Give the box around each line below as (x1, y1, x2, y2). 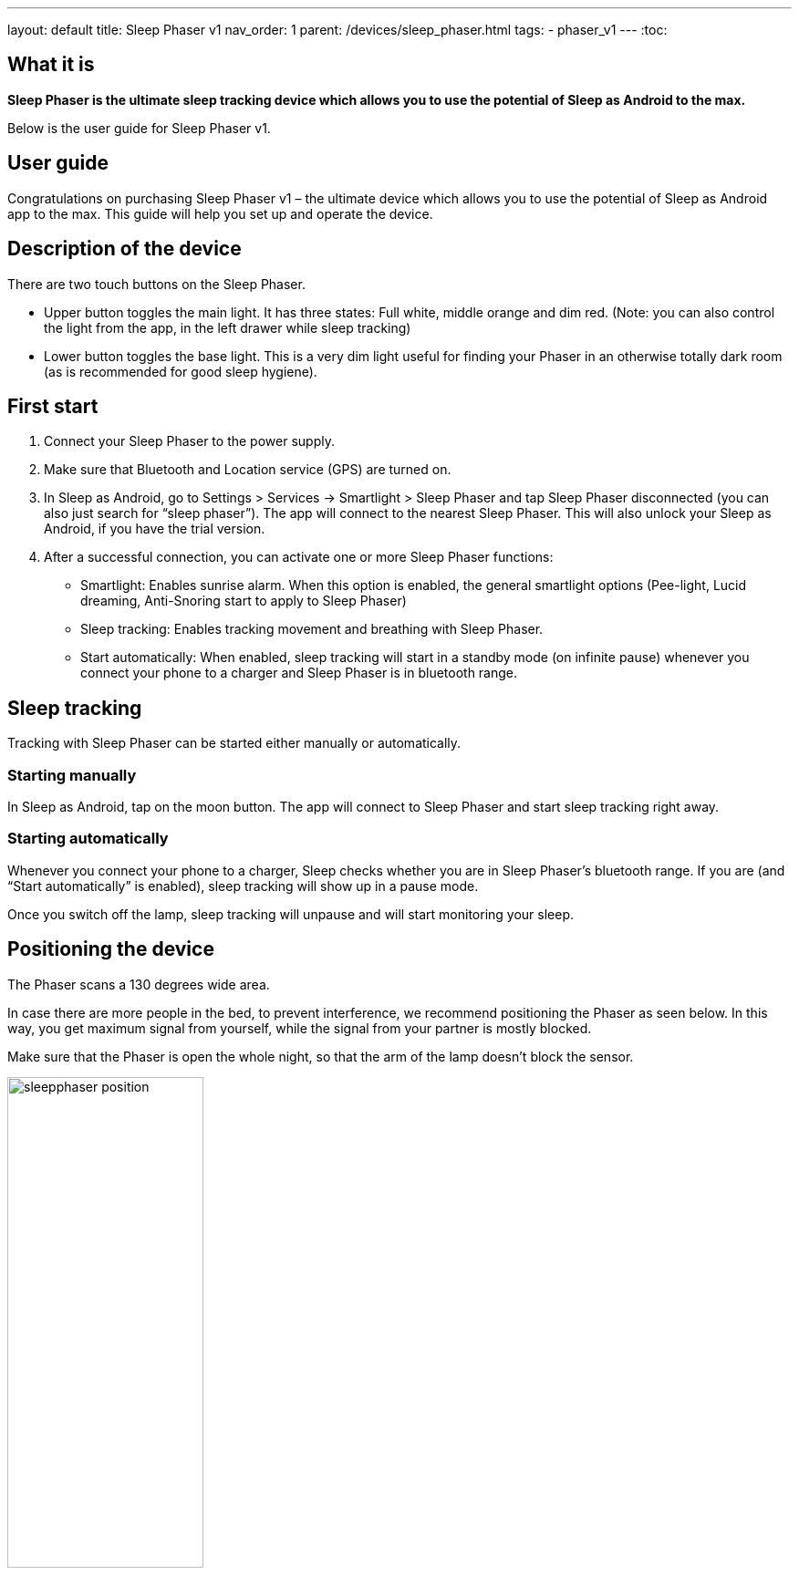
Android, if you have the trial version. (44, 521, 265, 537)
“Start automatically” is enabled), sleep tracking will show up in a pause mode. (7, 877, 479, 894)
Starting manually (7, 765, 137, 784)
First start (7, 394, 99, 418)
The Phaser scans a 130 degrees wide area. (7, 976, 270, 992)
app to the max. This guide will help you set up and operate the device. (7, 205, 433, 222)
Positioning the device (7, 938, 214, 961)
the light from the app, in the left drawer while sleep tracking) (44, 319, 411, 336)
